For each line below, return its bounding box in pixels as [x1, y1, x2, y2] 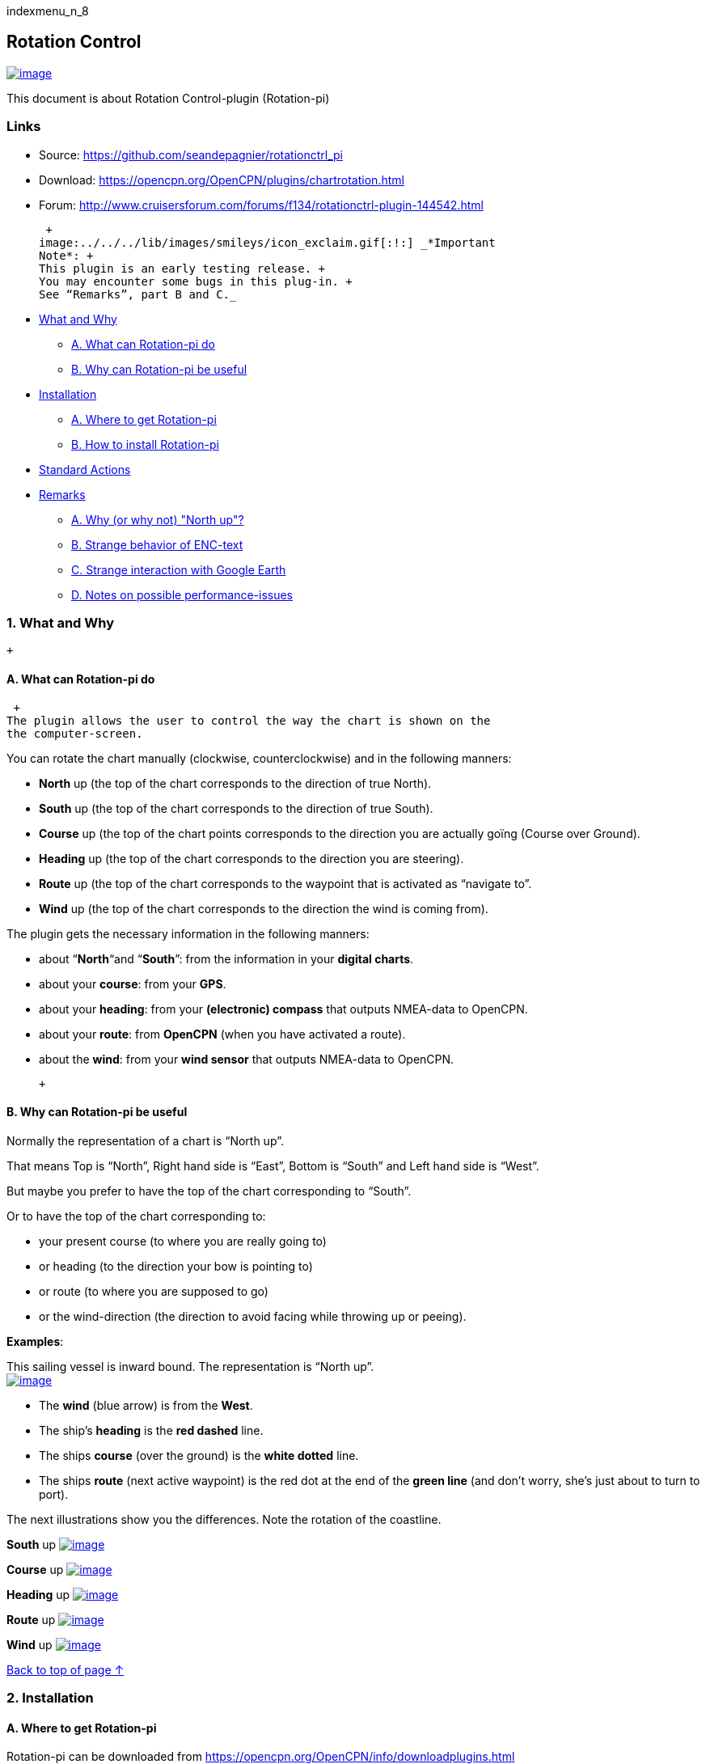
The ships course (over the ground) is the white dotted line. [39, 1448, 359, 1462]
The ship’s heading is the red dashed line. [39, 1423, 264, 1437]
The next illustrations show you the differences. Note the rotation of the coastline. [6, 1512, 442, 1526]
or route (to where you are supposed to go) [39, 1284, 268, 1298]
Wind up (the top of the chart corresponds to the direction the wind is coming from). [39, 901, 488, 916]
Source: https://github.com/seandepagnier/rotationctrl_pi [39, 147, 344, 162]
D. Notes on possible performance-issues [71, 587, 294, 602]
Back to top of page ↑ [6, 1662, 125, 1677]
